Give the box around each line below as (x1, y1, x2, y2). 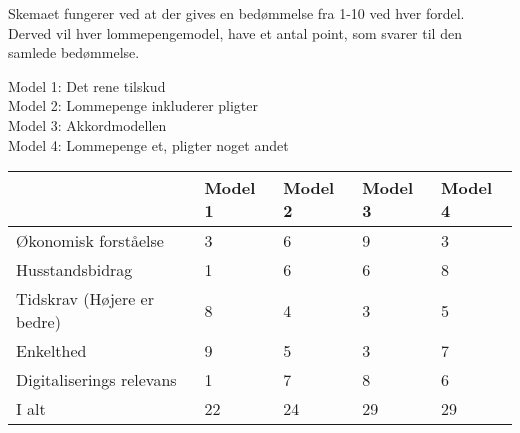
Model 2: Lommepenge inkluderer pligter (8, 95, 258, 116)
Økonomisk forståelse (16, 229, 164, 253)
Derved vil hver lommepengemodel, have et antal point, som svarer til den (8, 22, 462, 43)
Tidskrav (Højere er (16, 287, 155, 311)
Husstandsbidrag (16, 258, 133, 282)
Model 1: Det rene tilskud (8, 75, 166, 96)
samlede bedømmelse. (8, 42, 140, 63)
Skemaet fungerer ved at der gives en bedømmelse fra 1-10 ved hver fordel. (8, 3, 465, 23)
